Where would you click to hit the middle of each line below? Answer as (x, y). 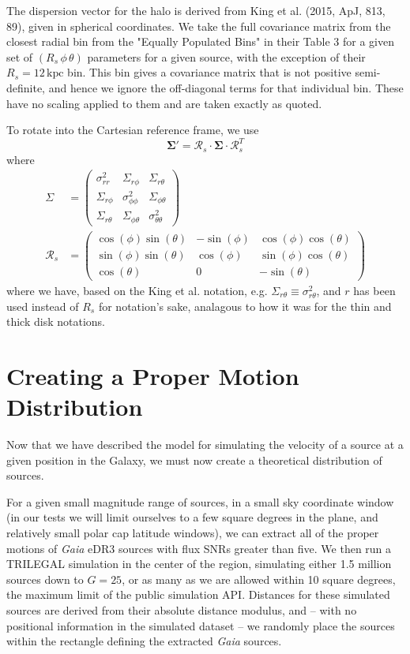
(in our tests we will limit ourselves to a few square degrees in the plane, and (192, 517)
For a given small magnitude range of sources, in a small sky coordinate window (200, 501)
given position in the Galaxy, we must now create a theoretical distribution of (194, 460)
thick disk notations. (56, 321)
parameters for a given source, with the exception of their (226, 56)
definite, (26, 87)
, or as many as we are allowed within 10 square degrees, (259, 579)
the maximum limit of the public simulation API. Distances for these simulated (198, 594)
